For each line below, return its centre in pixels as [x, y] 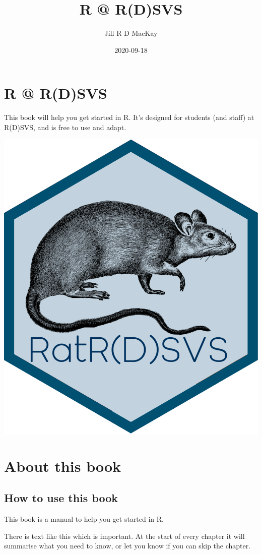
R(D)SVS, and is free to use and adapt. [65, 127]
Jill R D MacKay [131, 33]
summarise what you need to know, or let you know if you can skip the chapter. [127, 546]
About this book [63, 466]
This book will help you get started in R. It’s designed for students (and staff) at [129, 117]
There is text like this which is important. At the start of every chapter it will [124, 536]
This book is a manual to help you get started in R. [84, 519]
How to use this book [61, 498]
